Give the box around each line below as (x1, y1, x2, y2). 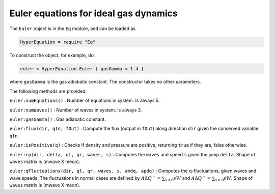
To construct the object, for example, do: (9, 52, 95, 58)
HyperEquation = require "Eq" (20, 39, 96, 45)
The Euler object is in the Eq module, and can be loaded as (9, 25, 136, 32)
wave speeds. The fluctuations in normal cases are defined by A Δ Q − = (9, 175, 161, 181)
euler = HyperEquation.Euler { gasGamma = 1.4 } (20, 66, 144, 71)
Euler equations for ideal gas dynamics (9, 8, 178, 19)
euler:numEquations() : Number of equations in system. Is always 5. (9, 97, 160, 104)
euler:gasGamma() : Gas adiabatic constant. (9, 116, 106, 122)
